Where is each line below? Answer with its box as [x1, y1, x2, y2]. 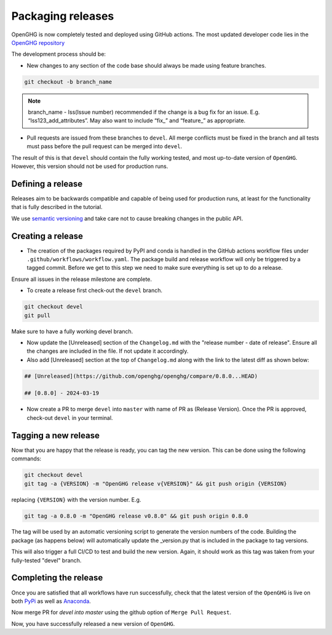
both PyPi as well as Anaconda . [11, 597, 92, 605]
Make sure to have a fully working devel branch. [11, 328, 133, 335]
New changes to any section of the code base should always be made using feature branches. [26, 61, 267, 69]
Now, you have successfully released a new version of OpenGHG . [11, 620, 175, 627]
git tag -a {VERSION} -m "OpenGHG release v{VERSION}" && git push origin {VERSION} [24, 480, 287, 487]
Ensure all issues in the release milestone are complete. [11, 275, 152, 283]
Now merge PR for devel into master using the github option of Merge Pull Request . [11, 609, 232, 616]
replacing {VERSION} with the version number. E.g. [11, 495, 141, 503]
